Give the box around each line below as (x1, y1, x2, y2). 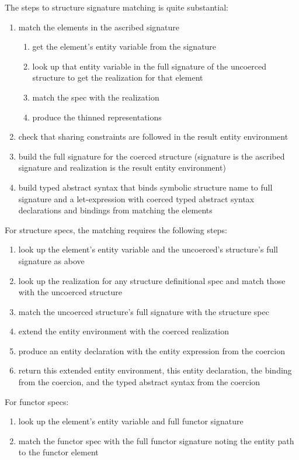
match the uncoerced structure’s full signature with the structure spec (18, 305, 269, 317)
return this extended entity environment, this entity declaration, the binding (18, 364, 292, 376)
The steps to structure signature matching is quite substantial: (5, 1, 228, 13)
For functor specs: (5, 395, 69, 407)
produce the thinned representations (32, 110, 162, 123)
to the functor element (18, 446, 99, 458)
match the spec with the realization (32, 91, 159, 103)
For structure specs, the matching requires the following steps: (5, 223, 227, 236)
